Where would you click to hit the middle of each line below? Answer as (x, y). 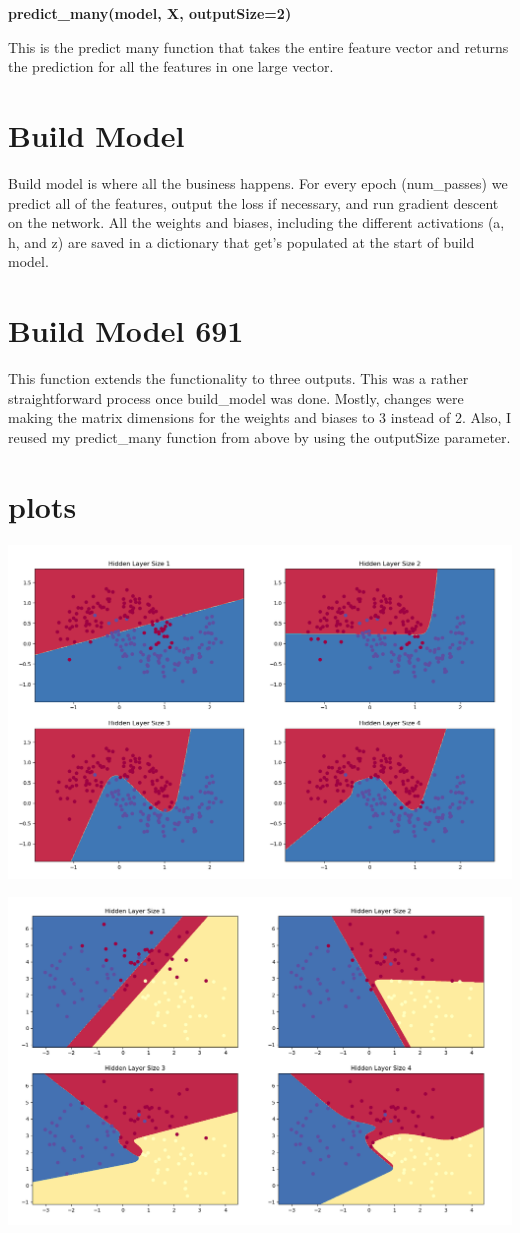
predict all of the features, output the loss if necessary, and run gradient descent (253, 202)
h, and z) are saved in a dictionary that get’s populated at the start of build (241, 241)
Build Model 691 (126, 330)
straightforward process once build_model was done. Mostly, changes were (236, 397)
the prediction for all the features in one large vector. (171, 66)
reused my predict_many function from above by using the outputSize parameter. (259, 436)
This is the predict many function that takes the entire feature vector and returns (258, 46)
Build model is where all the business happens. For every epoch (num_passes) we (258, 182)
